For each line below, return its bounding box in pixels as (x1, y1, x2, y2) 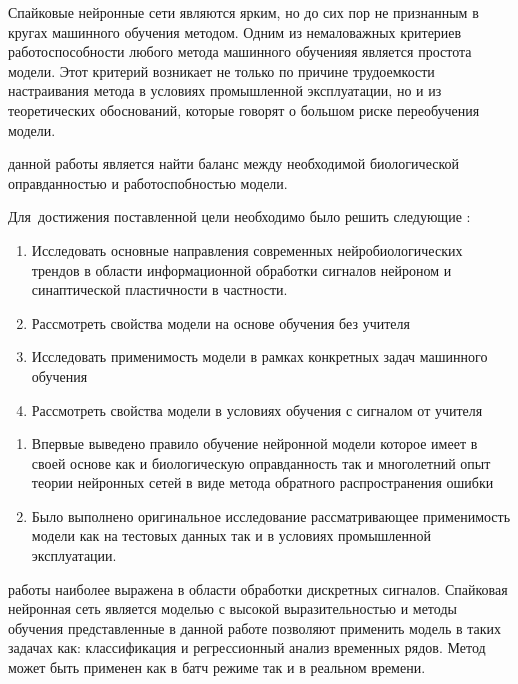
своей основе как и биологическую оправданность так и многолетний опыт (31, 452, 491, 473)
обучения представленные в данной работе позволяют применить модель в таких (8, 617, 502, 638)
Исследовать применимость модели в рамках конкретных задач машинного (31, 346, 488, 367)
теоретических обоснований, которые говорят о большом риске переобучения (8, 99, 480, 120)
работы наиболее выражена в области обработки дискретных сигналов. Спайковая (8, 578, 508, 599)
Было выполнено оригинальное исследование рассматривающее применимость (31, 505, 511, 526)
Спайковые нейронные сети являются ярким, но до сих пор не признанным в (8, 2, 479, 22)
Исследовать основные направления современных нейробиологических (31, 239, 463, 260)
